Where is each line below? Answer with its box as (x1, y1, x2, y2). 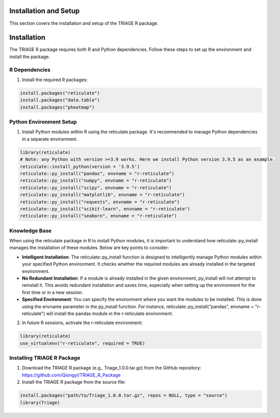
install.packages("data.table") (20, 97, 100, 103)
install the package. (9, 54, 50, 60)
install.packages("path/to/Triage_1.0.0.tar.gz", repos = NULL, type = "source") (20, 393, 228, 398)
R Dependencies (9, 66, 50, 73)
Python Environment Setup (9, 119, 77, 126)
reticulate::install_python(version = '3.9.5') (20, 164, 140, 169)
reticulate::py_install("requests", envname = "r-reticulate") (20, 199, 180, 204)
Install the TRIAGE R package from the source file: (22, 379, 126, 385)
